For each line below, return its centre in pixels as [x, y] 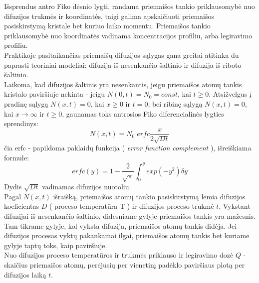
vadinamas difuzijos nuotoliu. [87, 187]
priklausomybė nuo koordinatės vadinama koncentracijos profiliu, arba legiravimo [128, 35]
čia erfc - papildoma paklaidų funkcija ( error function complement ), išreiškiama [128, 148]
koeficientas [22, 206]
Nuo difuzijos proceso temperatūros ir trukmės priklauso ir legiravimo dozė [119, 255]
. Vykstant [235, 206]
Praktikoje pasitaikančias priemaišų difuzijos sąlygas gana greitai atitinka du [122, 55]
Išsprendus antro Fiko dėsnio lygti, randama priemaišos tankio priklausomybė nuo [129, 6]
